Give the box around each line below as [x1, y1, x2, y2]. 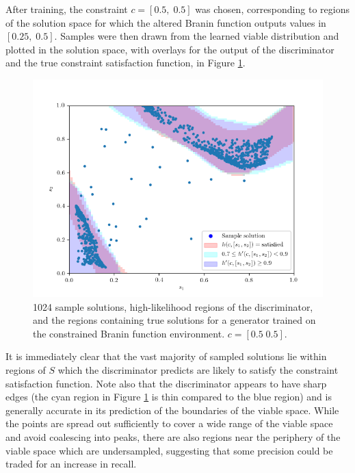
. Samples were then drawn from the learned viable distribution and [54, 29, 339, 43]
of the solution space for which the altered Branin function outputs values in [5, 15, 326, 29]
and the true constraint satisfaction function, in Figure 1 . [5, 55, 246, 70]
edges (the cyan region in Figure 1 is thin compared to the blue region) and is [5, 389, 332, 404]
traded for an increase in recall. [5, 457, 137, 471]
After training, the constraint [5, 2, 128, 16]
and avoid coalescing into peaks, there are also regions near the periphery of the [5, 429, 341, 444]
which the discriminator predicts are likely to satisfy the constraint [57, 362, 339, 376]
